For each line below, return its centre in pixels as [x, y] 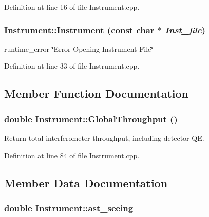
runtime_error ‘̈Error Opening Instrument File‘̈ [79, 48]
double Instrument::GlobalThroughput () [91, 118]
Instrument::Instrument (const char [79, 29]
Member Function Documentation [97, 93]
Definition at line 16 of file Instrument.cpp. [72, 7]
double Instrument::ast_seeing [69, 208]
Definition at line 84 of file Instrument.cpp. [72, 155]
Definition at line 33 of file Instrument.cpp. [72, 66]
